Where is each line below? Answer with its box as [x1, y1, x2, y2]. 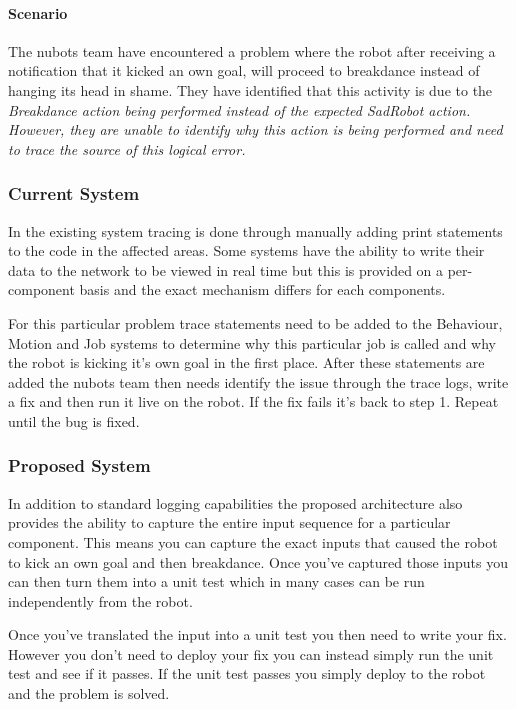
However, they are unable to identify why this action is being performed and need [8, 119, 503, 140]
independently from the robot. [8, 590, 193, 611]
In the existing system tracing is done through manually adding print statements [8, 220, 503, 241]
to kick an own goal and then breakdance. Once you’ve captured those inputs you [8, 551, 508, 572]
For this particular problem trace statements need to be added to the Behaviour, [8, 312, 503, 333]
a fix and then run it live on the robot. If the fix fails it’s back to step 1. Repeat [8, 391, 499, 412]
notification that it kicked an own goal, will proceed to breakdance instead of [8, 60, 480, 81]
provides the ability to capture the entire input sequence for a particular [8, 512, 451, 533]
